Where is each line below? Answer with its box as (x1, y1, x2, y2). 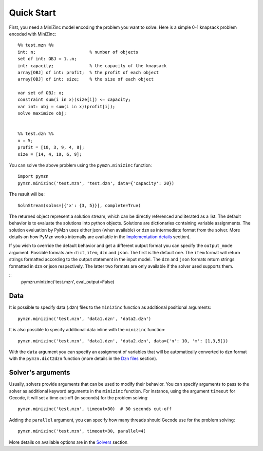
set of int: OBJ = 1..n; (18, 56, 77, 62)
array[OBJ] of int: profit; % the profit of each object (18, 70, 159, 75)
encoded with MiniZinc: (9, 31, 56, 37)
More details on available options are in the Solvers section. (9, 439, 129, 445)
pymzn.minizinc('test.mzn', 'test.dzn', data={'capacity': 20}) (18, 180, 175, 186)
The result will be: (9, 191, 45, 197)
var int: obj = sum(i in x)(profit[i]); (18, 104, 115, 109)
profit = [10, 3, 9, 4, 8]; (18, 145, 85, 150)
